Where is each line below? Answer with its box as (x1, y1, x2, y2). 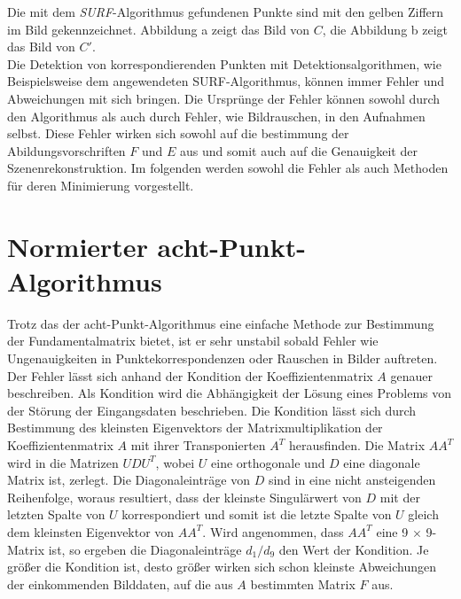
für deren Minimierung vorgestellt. (7, 175, 194, 194)
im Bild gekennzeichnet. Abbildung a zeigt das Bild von (7, 19, 310, 38)
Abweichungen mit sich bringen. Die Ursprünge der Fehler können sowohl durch (7, 89, 441, 107)
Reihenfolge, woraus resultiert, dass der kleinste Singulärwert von (7, 487, 362, 506)
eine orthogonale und (211, 453, 325, 471)
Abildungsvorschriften (7, 141, 126, 159)
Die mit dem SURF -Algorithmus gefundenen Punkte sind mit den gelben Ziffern (7, 3, 444, 20)
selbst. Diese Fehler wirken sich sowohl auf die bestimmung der (7, 124, 349, 143)
